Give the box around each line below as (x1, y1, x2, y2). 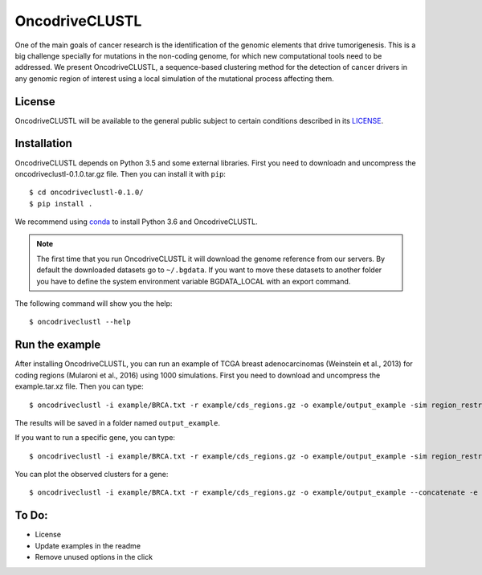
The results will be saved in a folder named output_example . (14, 418, 221, 427)
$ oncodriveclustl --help (29, 317, 132, 327)
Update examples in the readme (35, 540, 141, 550)
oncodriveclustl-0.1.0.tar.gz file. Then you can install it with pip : (14, 169, 227, 178)
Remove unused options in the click (35, 553, 153, 562)
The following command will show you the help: (14, 299, 173, 308)
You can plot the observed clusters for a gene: (14, 470, 169, 479)
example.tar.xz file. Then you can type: (14, 381, 144, 391)
